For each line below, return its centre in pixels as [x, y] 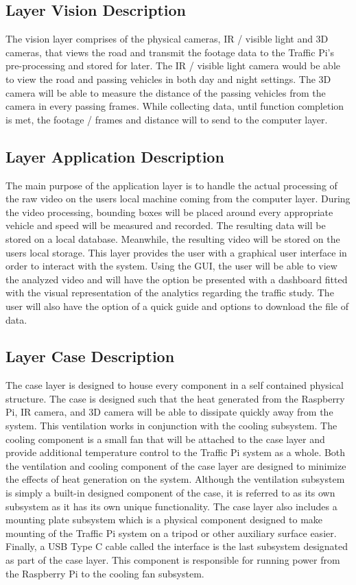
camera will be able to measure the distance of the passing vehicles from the [166, 92]
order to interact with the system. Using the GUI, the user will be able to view [171, 266]
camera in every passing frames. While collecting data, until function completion [175, 106]
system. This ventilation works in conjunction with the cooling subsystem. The [171, 426]
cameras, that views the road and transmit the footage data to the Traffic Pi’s [170, 52]
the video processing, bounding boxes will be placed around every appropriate [169, 212]
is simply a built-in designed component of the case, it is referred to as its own [170, 493]
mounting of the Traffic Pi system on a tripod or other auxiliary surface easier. [171, 533]
